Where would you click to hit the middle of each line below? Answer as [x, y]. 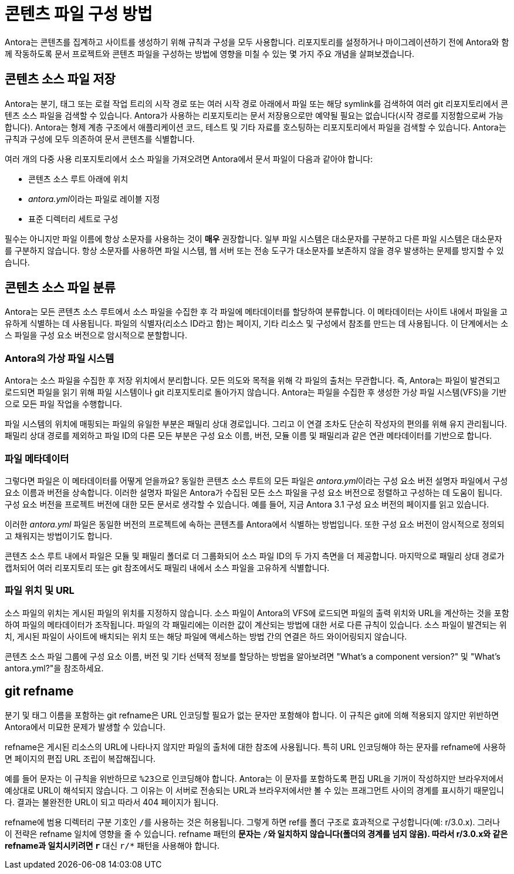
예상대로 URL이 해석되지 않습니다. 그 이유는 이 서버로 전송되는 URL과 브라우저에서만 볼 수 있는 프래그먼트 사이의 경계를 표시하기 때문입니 [254, 790]
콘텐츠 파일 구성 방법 [79, 14]
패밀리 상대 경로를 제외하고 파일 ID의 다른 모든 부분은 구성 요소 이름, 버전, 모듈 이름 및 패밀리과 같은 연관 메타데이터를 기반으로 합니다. [248, 436]
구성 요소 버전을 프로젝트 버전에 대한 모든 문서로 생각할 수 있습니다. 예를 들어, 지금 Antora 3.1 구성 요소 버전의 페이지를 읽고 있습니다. [247, 504]
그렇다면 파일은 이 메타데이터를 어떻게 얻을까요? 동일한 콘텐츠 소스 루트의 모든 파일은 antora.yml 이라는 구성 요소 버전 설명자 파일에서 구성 [256, 480]
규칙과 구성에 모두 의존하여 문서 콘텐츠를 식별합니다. [100, 139]
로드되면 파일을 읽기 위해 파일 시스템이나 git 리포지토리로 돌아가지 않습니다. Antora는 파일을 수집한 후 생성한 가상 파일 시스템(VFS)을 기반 [256, 392]
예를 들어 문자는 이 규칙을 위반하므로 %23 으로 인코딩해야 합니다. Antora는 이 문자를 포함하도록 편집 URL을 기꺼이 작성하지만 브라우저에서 [254, 778]
